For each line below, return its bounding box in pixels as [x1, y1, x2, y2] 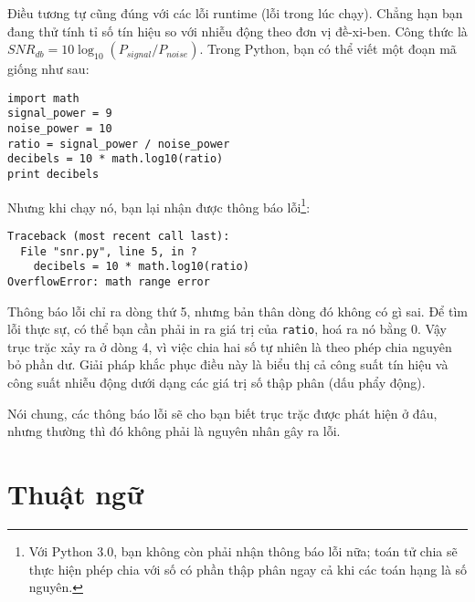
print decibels [7, 168, 100, 182]
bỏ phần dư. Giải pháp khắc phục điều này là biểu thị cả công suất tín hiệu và [7, 355, 449, 374]
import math [7, 91, 79, 105]
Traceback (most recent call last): [7, 229, 230, 243]
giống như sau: [7, 59, 90, 78]
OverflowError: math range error [7, 275, 210, 288]
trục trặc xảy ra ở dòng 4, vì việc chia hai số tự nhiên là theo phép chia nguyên [7, 337, 452, 356]
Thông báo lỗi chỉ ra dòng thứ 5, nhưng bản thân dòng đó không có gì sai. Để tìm [7, 301, 468, 320]
